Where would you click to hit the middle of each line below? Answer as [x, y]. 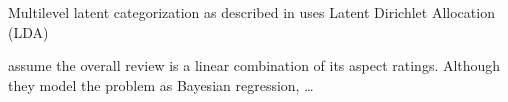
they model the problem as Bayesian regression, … [161, 84]
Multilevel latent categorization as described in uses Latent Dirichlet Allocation [251, 12]
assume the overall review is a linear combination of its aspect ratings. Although [254, 65]
